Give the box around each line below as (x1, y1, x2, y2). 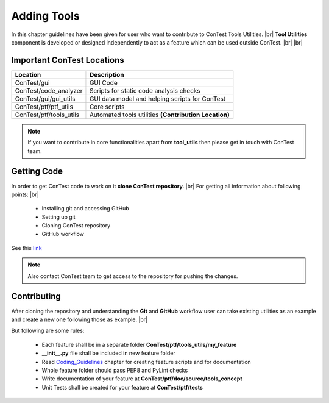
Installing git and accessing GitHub (41, 205, 129, 212)
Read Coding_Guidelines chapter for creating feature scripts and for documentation (41, 358, 251, 365)
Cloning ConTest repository (41, 222, 111, 229)
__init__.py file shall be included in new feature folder (41, 349, 176, 357)
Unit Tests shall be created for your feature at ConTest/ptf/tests (41, 383, 203, 391)
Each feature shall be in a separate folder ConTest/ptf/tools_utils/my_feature (41, 341, 237, 348)
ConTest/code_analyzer (15, 86, 83, 95)
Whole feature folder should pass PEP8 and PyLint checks (41, 366, 188, 374)
